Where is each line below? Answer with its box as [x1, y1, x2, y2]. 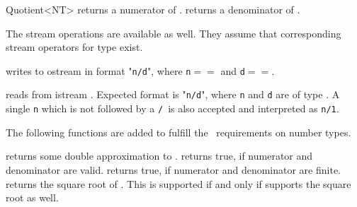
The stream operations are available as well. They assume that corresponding [6, 25, 341, 40]
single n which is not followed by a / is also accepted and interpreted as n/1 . [6, 101, 339, 116]
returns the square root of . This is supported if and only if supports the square [6, 176, 351, 191]
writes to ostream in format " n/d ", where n [6, 63, 191, 78]
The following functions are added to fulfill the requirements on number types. [6, 124, 351, 139]
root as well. [6, 190, 59, 205]
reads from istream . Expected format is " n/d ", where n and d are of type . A [6, 87, 340, 102]
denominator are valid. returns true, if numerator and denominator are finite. [6, 162, 341, 177]
